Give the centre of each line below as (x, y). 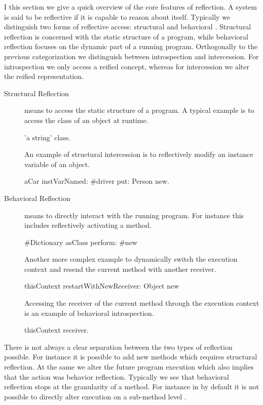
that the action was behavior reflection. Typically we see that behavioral (117, 376)
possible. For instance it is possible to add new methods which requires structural (131, 357)
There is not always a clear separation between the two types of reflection (118, 347)
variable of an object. (57, 164)
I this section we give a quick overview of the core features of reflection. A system (130, 7)
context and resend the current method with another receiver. (120, 269)
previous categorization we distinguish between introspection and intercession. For (131, 56)
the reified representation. (44, 76)
